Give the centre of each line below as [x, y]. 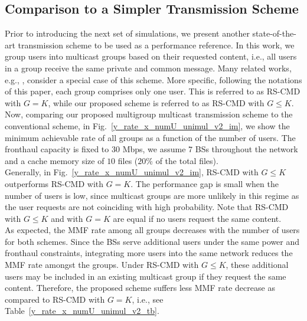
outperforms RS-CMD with [54, 183]
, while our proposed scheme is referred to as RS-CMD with [156, 102]
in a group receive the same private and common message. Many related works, [148, 68]
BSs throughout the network [246, 149]
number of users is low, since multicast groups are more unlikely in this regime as [152, 195]
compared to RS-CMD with [55, 299]
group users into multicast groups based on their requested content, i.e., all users [151, 56]
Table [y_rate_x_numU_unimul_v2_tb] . [82, 311]
